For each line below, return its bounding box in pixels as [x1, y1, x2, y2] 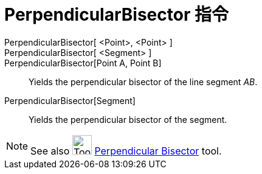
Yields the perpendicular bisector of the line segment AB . [29, 76, 258, 87]
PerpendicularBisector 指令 [4, 4, 229, 25]
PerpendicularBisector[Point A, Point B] [4, 57, 162, 68]
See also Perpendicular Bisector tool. [30, 144, 222, 157]
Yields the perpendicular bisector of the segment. [29, 114, 227, 125]
